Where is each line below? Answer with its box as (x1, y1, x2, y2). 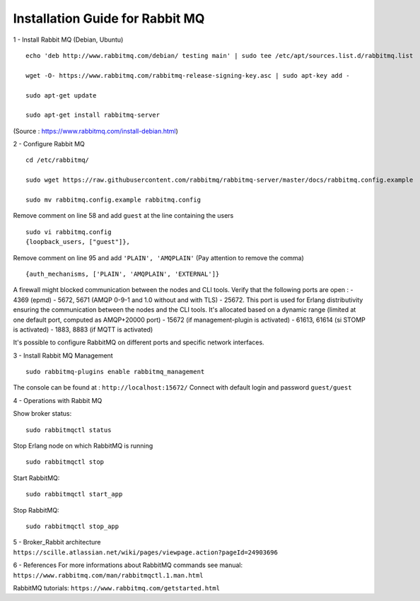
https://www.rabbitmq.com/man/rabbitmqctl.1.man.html (13, 571, 204, 579)
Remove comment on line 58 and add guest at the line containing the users (13, 211, 234, 220)
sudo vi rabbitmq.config (25, 228, 112, 236)
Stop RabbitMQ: (13, 506, 59, 514)
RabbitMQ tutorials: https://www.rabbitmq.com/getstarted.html (13, 583, 221, 592)
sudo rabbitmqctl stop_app (25, 523, 119, 530)
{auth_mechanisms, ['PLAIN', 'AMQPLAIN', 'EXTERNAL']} (25, 269, 220, 278)
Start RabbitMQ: (13, 474, 60, 482)
